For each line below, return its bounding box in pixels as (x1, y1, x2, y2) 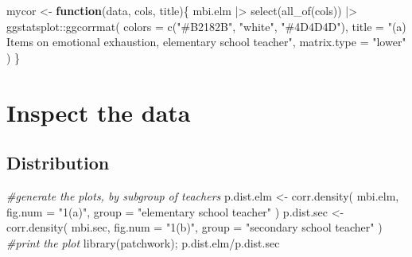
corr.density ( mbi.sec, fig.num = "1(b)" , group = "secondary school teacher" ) (6, 219, 383, 236)
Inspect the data (6, 95, 191, 128)
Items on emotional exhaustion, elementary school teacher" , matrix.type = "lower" (6, 33, 406, 50)
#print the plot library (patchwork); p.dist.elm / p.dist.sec (6, 234, 280, 251)
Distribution (6, 150, 110, 175)
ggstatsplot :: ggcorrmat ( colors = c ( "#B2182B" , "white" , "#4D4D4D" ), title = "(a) (6, 18, 406, 34)
